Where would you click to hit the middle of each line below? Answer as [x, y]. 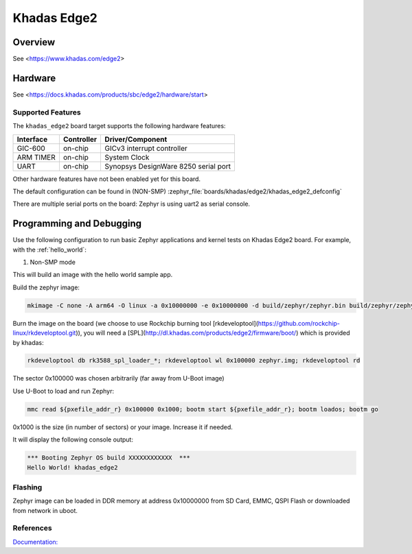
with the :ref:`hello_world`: [50, 250]
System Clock [127, 157]
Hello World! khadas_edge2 [72, 467]
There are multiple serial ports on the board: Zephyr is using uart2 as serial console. [131, 204]
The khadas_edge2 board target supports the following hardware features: [119, 126]
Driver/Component [136, 139]
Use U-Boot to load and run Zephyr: [64, 391]
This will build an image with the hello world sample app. [93, 275]
